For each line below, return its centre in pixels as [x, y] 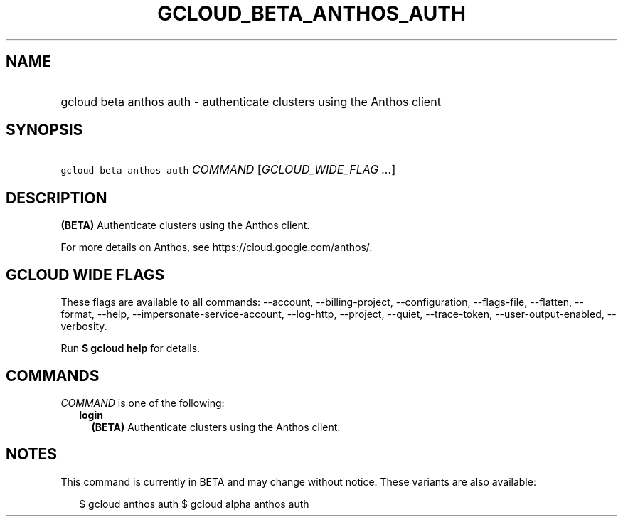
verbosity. [84, 326]
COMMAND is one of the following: [143, 403]
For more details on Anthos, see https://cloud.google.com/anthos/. [217, 247]
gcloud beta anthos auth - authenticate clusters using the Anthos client [251, 101]
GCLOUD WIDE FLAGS [85, 275]
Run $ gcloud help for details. [131, 348]
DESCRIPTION [57, 198]
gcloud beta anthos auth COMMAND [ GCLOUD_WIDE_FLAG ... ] [228, 170]
